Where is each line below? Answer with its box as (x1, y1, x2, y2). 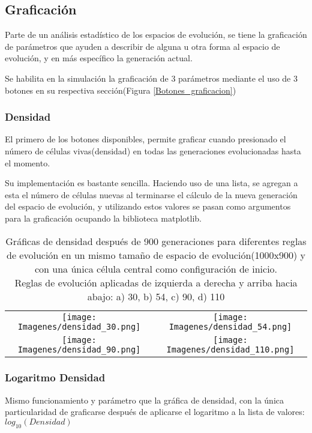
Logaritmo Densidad (5, 370, 106, 385)
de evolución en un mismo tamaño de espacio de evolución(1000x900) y (7, 247, 305, 262)
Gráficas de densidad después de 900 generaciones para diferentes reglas (5, 234, 307, 248)
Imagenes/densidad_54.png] (169, 321, 292, 332)
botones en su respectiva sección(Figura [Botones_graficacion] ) (5, 83, 236, 96)
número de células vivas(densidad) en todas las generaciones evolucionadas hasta (5, 144, 301, 157)
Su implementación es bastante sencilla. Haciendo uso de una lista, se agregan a (5, 177, 298, 189)
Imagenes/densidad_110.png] (166, 344, 295, 354)
